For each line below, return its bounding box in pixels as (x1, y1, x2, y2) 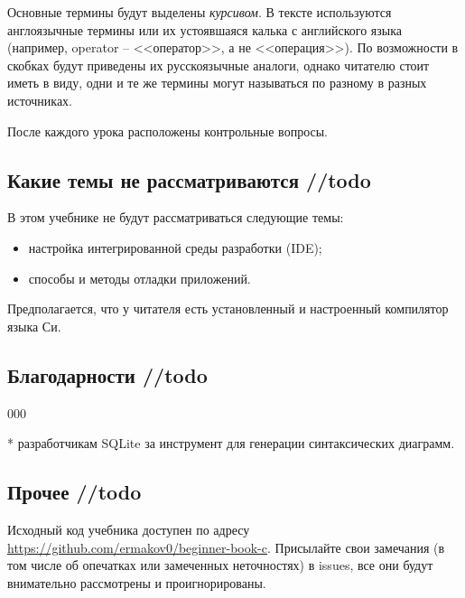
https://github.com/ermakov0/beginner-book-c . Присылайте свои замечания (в (7, 537, 445, 556)
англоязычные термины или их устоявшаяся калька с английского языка (7, 20, 403, 39)
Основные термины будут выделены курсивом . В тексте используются (7, 3, 392, 21)
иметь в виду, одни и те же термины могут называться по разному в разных (7, 73, 427, 92)
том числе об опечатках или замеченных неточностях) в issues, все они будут (7, 556, 433, 575)
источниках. (7, 90, 72, 109)
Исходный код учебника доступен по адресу (7, 519, 250, 538)
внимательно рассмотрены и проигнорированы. (7, 573, 266, 592)
